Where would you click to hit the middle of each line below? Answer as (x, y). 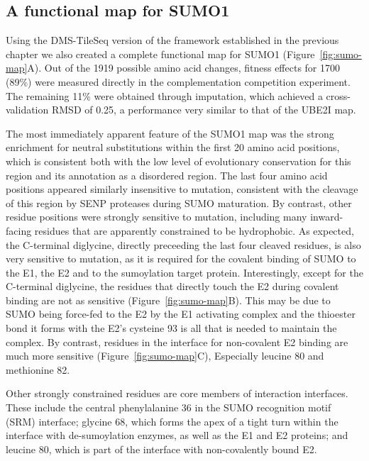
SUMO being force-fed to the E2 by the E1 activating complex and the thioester (181, 314)
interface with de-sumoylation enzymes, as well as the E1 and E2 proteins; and (177, 435)
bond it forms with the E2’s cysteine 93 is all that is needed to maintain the (171, 328)
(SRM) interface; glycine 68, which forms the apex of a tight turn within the (172, 421)
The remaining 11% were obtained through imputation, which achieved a (164, 95)
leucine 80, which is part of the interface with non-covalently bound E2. (161, 449)
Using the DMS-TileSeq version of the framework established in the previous (172, 40)
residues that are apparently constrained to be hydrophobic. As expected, (194, 230)
